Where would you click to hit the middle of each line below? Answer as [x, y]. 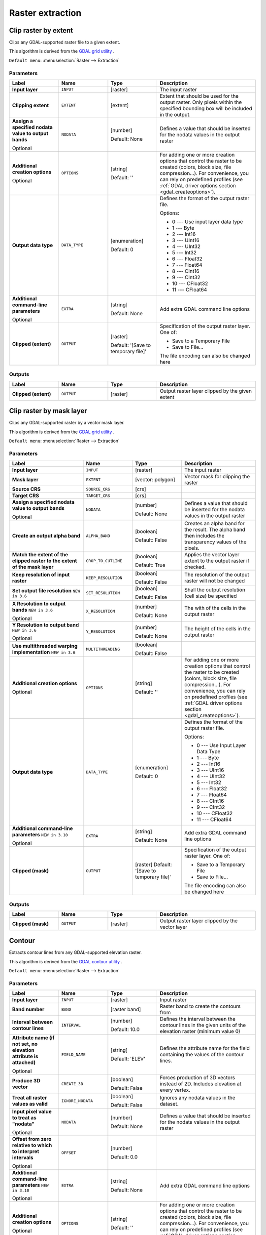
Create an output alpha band [46, 536]
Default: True [150, 565]
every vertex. [175, 1090]
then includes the [204, 536]
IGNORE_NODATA [77, 1101]
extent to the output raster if [217, 561]
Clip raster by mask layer [48, 411]
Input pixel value [32, 1111]
